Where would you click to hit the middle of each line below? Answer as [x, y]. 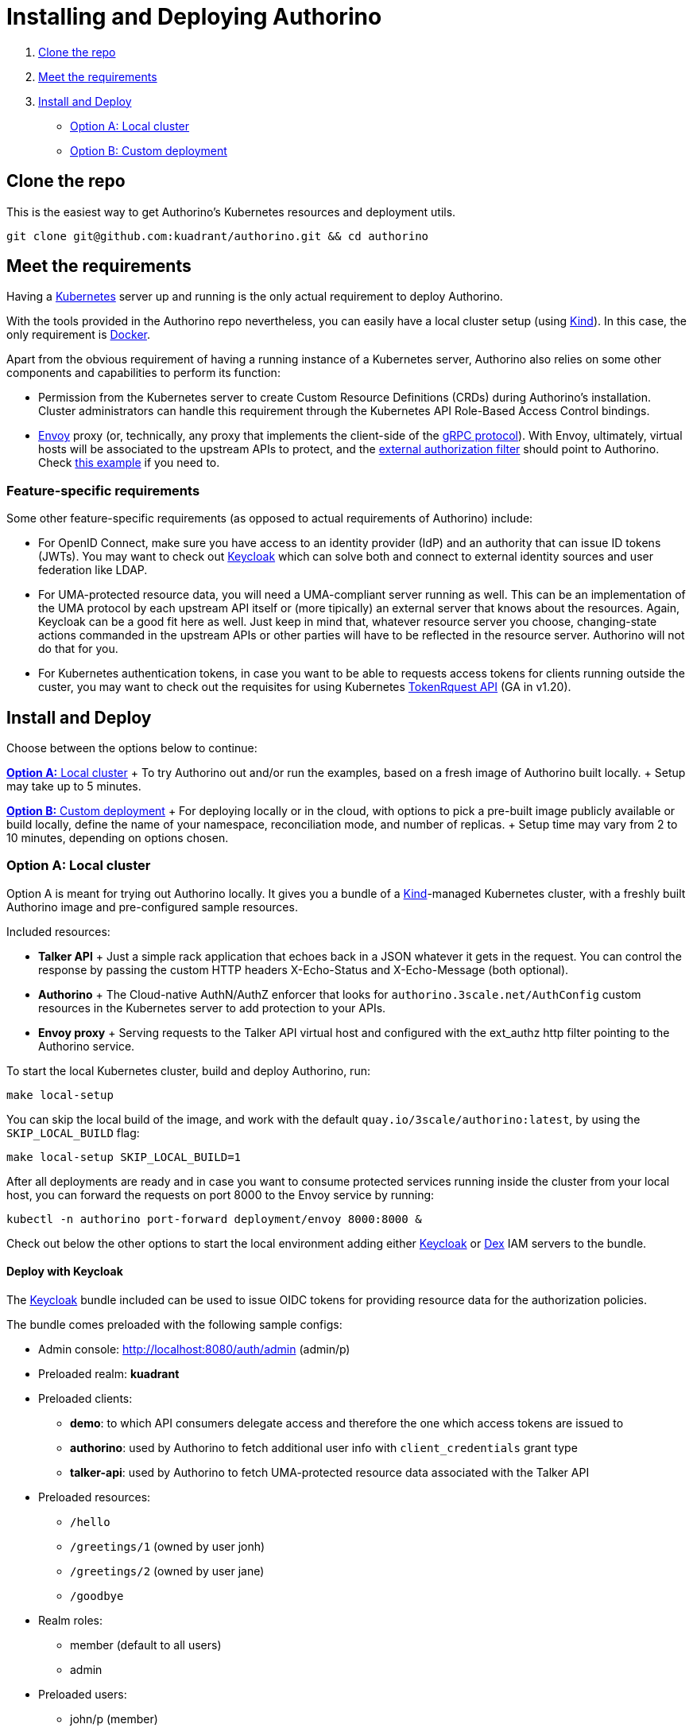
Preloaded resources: [95, 1497]
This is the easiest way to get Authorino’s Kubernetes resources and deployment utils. [231, 212]
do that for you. [78, 649]
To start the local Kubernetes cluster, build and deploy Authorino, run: [188, 1070]
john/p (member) [114, 1719]
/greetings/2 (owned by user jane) [167, 1571]
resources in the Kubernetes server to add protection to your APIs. [212, 1008]
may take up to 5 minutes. [74, 786]
